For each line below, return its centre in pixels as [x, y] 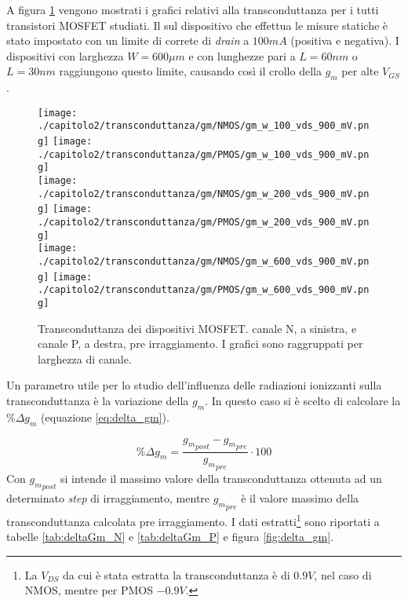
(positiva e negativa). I [345, 40]
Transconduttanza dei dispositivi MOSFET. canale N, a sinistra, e [197, 328]
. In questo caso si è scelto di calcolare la [303, 400]
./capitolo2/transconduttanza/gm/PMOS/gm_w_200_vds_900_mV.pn [204, 223]
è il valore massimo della [300, 498]
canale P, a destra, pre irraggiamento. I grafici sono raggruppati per [200, 344]
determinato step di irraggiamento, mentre [108, 498]
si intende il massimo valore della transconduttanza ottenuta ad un [221, 478]
